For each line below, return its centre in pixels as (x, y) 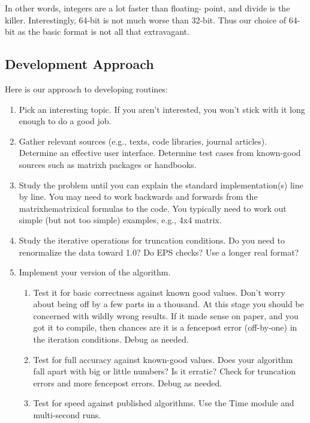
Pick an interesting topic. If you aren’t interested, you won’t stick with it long (162, 109)
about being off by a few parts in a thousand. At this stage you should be (168, 304)
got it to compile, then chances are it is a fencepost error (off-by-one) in (165, 327)
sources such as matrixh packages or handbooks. (108, 164)
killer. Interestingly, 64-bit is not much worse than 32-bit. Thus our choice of (146, 19)
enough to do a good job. (65, 121)
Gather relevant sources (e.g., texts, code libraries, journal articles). (143, 141)
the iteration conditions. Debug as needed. (111, 339)
